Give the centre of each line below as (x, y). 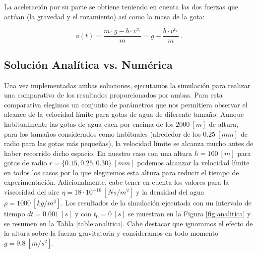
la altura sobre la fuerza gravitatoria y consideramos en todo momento (111, 233)
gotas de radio (26, 163)
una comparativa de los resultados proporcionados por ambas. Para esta (113, 95)
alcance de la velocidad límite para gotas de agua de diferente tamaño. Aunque (124, 114)
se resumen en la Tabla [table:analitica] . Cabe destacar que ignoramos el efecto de (128, 223)
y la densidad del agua (170, 192)
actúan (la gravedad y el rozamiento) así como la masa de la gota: (104, 16)
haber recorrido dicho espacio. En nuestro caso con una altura (98, 153)
